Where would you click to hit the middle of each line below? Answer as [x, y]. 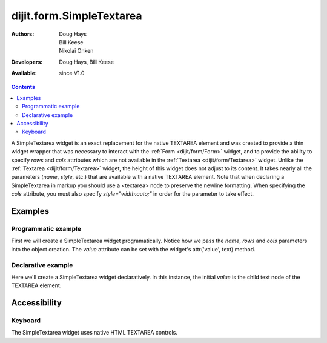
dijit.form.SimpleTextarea [77, 16]
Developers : [27, 62]
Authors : [23, 34]
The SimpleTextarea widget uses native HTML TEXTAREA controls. [94, 333]
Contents [23, 87]
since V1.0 [72, 73]
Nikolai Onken [76, 51]
